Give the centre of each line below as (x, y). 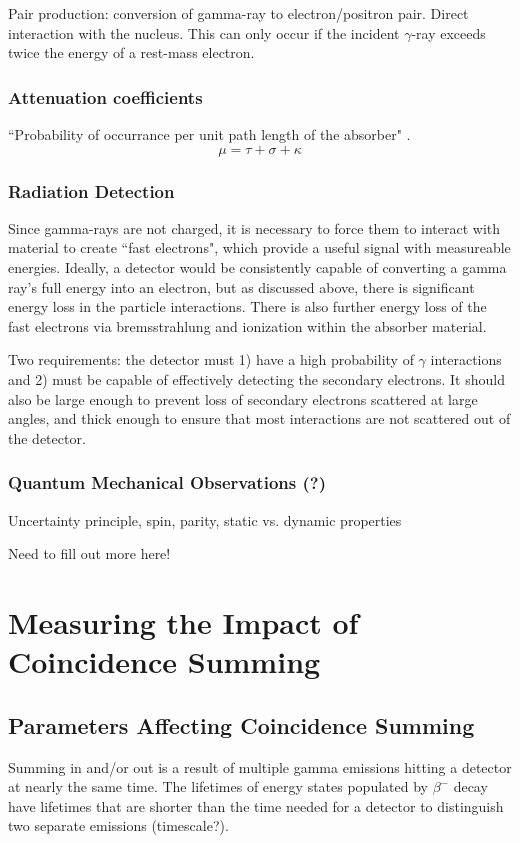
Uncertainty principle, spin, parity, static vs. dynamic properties (205, 519)
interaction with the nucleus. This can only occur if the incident (204, 32)
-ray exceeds (448, 32)
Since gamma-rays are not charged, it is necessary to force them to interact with (254, 227)
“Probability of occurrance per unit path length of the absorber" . (209, 134)
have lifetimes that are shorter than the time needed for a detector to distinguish (256, 805)
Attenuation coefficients (105, 96)
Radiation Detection (91, 190)
